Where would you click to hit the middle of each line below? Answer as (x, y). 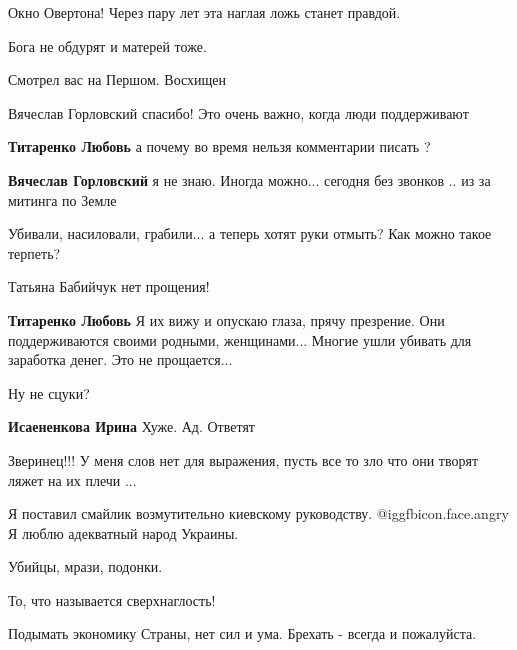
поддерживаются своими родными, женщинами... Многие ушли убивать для (240, 339)
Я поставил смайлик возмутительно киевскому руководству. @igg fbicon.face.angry (258, 513)
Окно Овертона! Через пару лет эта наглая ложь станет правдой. (204, 12)
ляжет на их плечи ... (72, 479)
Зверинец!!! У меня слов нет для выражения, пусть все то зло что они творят (243, 459)
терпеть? (34, 252)
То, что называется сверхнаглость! (112, 599)
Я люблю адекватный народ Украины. (123, 532)
